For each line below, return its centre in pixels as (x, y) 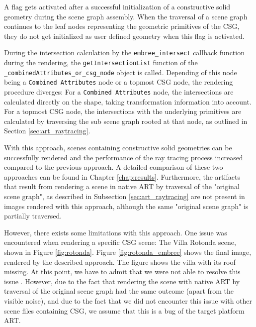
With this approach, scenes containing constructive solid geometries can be (118, 148)
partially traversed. (33, 216)
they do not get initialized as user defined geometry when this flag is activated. (124, 36)
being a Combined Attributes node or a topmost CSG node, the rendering (119, 82)
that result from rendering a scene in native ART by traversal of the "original (122, 186)
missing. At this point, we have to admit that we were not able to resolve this (122, 272)
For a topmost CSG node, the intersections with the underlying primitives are (123, 111)
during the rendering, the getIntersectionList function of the (101, 62)
